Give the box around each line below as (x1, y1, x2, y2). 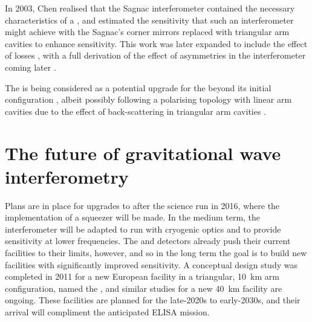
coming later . (5, 60, 56, 73)
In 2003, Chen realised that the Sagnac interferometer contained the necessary (5, 2, 295, 14)
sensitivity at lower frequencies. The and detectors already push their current (5, 234, 291, 247)
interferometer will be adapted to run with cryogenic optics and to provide (5, 222, 281, 235)
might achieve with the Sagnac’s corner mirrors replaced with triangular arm (5, 25, 290, 38)
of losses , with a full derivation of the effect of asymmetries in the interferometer (5, 49, 306, 62)
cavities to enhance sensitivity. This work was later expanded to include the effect (5, 37, 308, 50)
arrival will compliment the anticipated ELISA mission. (5, 306, 210, 318)
